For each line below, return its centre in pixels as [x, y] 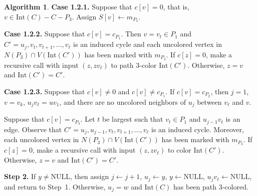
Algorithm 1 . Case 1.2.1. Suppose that [68, 6]
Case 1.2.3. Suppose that [45, 91]
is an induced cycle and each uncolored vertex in [148, 44]
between [209, 101]
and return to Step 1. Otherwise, [55, 186]
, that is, [176, 6]
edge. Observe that [33, 129]
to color [180, 150]
